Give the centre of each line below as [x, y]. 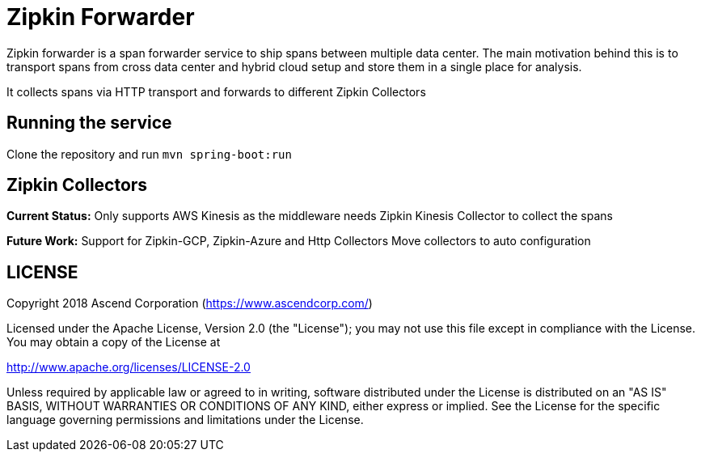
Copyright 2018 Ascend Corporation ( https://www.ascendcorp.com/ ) [190, 303]
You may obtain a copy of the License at [114, 342]
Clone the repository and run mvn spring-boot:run [149, 154]
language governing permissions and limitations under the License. [185, 420]
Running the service [89, 123]
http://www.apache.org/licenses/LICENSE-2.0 [129, 367]
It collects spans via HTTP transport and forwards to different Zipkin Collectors [216, 91]
